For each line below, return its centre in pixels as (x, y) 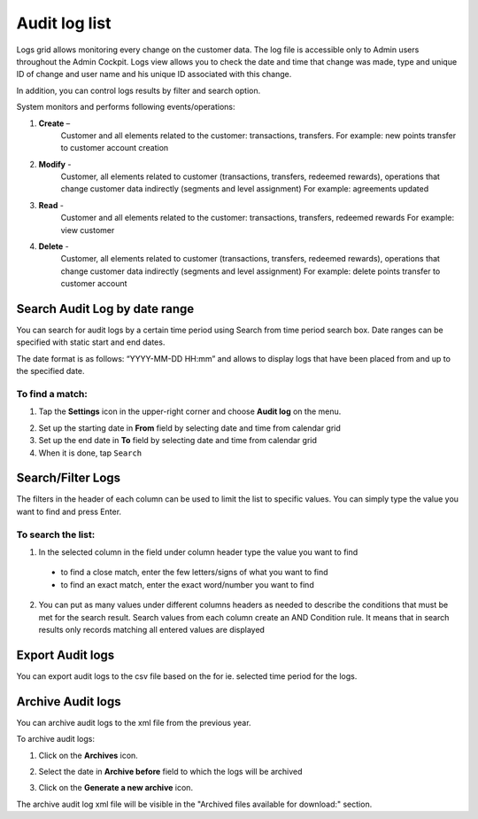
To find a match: (52, 394)
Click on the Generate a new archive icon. (116, 788)
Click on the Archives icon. (89, 755)
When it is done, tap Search (90, 453)
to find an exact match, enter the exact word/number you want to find (187, 584)
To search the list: (56, 534)
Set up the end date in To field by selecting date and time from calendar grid (178, 441)
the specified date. (50, 371)
